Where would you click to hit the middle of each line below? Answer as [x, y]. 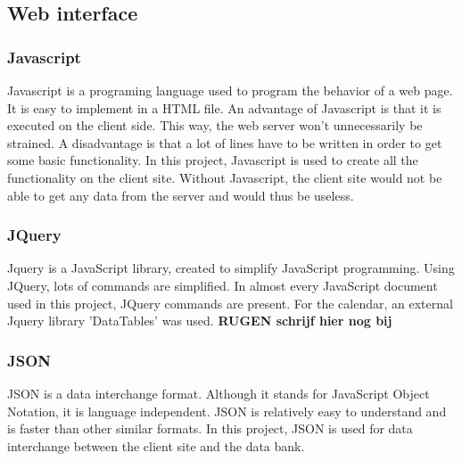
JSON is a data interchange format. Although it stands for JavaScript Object [219, 393]
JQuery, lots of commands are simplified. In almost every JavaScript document [223, 285]
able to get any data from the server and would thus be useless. [181, 195]
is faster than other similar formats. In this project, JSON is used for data [210, 428]
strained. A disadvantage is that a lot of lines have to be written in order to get [225, 142]
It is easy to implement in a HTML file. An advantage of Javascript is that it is [224, 107]
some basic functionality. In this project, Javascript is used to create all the [213, 160]
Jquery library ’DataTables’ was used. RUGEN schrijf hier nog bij [200, 321]
